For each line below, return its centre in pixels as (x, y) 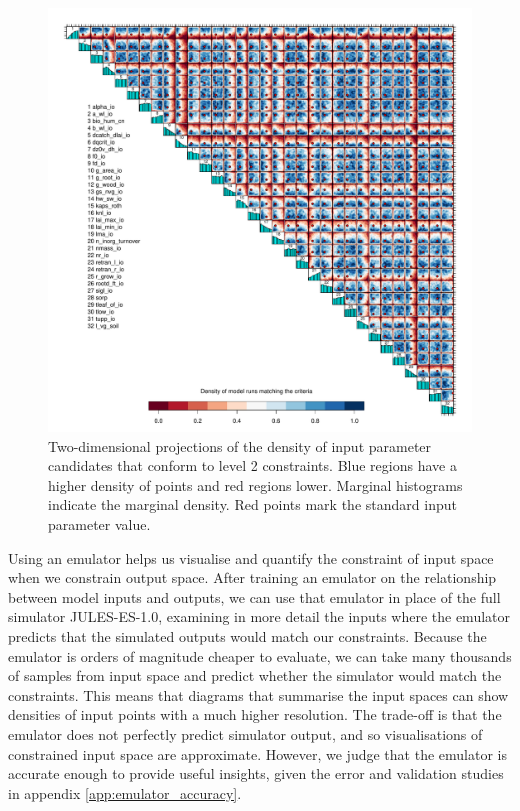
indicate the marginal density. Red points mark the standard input (252, 504)
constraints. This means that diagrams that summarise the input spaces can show (258, 694)
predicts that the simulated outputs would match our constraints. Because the (247, 635)
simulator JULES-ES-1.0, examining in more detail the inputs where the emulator (259, 616)
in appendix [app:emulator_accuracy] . (125, 792)
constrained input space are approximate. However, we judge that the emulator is (257, 753)
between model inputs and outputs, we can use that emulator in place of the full (254, 596)
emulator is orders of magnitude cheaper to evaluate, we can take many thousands (260, 655)
